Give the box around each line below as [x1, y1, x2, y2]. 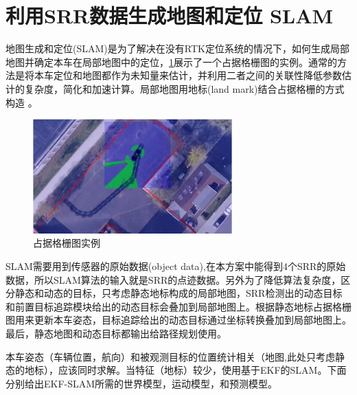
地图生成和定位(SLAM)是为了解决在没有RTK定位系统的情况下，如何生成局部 [5, 41, 349, 56]
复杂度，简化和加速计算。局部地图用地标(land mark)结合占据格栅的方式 [24, 81, 345, 95]
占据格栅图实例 [33, 236, 100, 250]
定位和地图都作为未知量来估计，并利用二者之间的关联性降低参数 [53, 68, 342, 82]
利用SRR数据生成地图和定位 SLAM [5, 1, 334, 30]
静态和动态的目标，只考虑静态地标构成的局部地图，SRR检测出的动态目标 [14, 286, 343, 300]
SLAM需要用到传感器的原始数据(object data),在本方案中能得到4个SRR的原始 [5, 258, 346, 273]
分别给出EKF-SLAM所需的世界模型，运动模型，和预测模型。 [5, 376, 278, 390]
